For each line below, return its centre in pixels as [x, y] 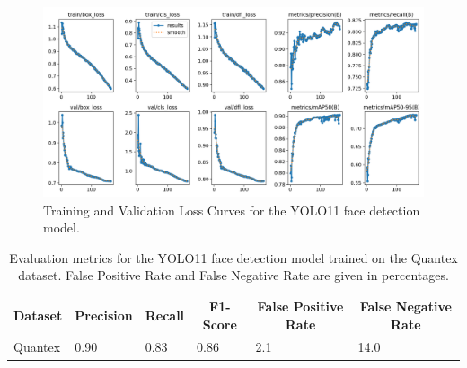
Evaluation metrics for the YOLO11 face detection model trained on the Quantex [233, 257]
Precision [104, 315]
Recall [165, 315]
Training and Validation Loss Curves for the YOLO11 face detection [232, 210]
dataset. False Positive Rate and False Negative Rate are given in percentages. [233, 275]
